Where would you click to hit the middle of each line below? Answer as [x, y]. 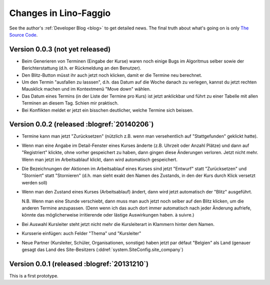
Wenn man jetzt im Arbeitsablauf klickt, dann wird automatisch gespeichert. [99, 159]
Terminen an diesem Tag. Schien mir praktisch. [70, 103]
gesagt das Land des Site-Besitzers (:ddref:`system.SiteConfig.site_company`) [102, 249]
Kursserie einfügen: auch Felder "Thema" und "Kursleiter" [81, 233]
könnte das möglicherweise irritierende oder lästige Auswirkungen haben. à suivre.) [108, 215]
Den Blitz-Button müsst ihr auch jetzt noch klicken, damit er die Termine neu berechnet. [112, 75]
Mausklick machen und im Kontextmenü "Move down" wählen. [86, 89]
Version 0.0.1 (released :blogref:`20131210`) [79, 264]
